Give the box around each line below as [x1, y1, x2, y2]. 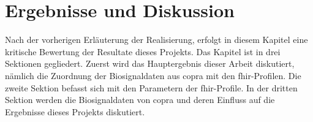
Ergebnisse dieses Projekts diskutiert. [5, 105, 145, 118]
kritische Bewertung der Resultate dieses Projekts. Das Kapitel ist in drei [5, 45, 281, 58]
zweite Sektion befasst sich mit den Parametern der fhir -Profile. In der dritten [5, 81, 298, 94]
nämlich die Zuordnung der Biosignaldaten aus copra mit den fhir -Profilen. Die [5, 69, 301, 82]
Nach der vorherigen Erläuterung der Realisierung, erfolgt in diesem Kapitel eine [5, 33, 308, 46]
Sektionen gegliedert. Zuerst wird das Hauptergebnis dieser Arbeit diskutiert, [5, 57, 295, 70]
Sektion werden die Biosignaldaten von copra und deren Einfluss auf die [5, 93, 275, 106]
